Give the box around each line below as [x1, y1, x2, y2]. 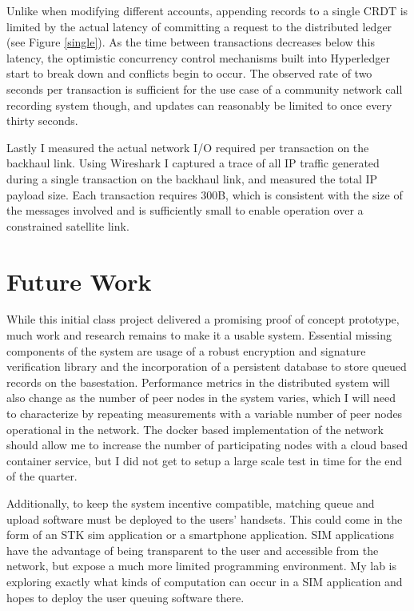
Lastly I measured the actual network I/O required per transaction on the [6, 139, 369, 155]
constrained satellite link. [6, 217, 129, 234]
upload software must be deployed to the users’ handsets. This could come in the [6, 510, 403, 527]
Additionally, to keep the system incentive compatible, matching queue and [6, 494, 375, 511]
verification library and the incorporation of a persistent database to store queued [6, 358, 407, 375]
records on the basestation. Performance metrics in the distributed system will [6, 373, 390, 390]
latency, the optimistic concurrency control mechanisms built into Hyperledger [6, 49, 390, 66]
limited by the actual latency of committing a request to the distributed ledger [6, 18, 392, 34]
